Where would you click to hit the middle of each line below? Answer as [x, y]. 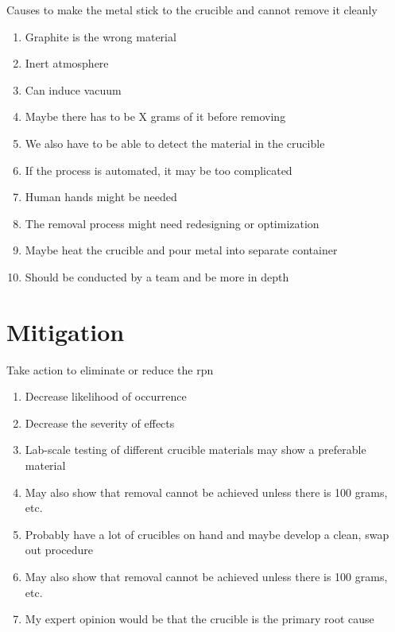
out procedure [59, 550]
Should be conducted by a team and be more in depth [157, 276]
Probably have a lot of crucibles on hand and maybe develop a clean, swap [207, 534]
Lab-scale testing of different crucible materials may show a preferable [196, 450]
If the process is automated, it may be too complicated [159, 170]
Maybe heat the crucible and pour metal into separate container [181, 250]
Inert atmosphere [67, 63]
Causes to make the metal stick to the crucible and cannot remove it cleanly [192, 10]
